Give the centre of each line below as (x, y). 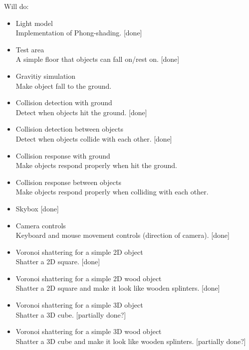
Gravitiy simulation (46, 76)
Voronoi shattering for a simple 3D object (79, 305)
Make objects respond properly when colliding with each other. (112, 192)
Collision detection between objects (69, 129)
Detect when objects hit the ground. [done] (81, 112)
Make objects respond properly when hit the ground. (96, 165)
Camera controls (41, 225)
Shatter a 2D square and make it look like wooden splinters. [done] (118, 288)
